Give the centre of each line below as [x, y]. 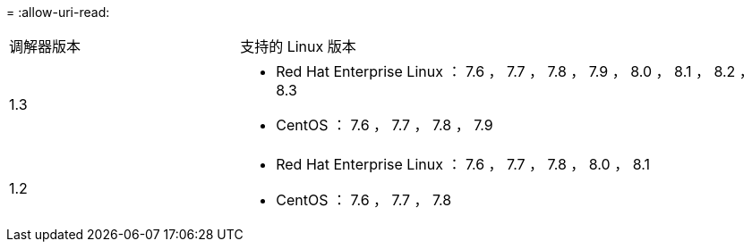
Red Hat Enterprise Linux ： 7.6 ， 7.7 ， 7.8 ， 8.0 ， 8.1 [463, 164]
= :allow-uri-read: [58, 12]
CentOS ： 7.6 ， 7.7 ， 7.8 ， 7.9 [385, 125]
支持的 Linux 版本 [298, 46]
